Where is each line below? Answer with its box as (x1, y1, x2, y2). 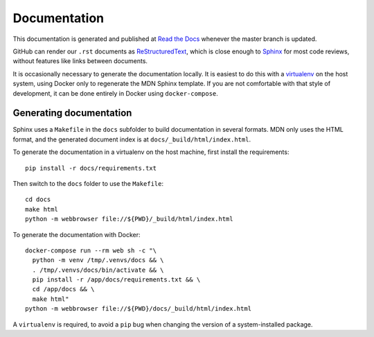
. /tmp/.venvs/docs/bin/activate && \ (32, 266, 164, 274)
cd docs (25, 196, 51, 204)
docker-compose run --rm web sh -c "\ (25, 246, 157, 254)
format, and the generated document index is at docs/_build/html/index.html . (12, 135, 251, 144)
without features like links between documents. (12, 57, 148, 65)
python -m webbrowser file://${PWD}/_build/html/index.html (25, 215, 233, 223)
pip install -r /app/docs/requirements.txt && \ (32, 276, 201, 284)
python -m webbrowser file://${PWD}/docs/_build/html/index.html (25, 305, 252, 313)
